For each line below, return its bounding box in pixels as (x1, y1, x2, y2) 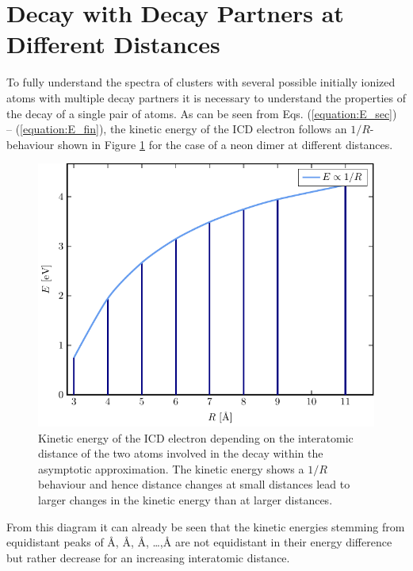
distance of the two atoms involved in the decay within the (38, 445, 323, 462)
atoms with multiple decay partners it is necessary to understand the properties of (6, 89, 406, 105)
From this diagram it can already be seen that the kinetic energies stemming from (6, 518, 405, 535)
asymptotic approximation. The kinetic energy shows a (38, 460, 304, 477)
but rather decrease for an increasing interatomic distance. (6, 549, 290, 565)
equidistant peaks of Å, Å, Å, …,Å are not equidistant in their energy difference (6, 534, 392, 550)
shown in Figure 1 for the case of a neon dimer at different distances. (58, 136, 393, 152)
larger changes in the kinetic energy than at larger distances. (38, 491, 333, 508)
